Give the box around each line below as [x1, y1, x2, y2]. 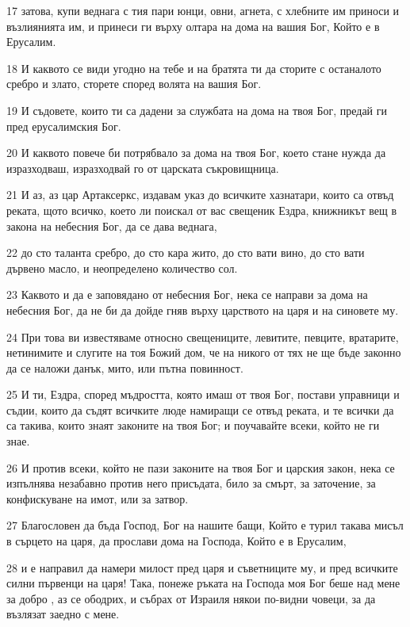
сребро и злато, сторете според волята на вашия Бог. [6, 75, 262, 92]
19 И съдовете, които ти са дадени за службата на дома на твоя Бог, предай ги [6, 101, 388, 118]
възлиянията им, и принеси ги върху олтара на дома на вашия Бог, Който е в [6, 17, 380, 34]
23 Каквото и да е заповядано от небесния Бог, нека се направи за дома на [6, 286, 368, 303]
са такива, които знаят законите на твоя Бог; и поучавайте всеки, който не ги [6, 417, 380, 434]
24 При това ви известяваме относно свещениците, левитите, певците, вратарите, [6, 328, 399, 345]
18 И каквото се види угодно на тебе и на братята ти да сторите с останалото [6, 59, 381, 76]
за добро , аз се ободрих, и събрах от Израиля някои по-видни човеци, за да [6, 590, 376, 606]
